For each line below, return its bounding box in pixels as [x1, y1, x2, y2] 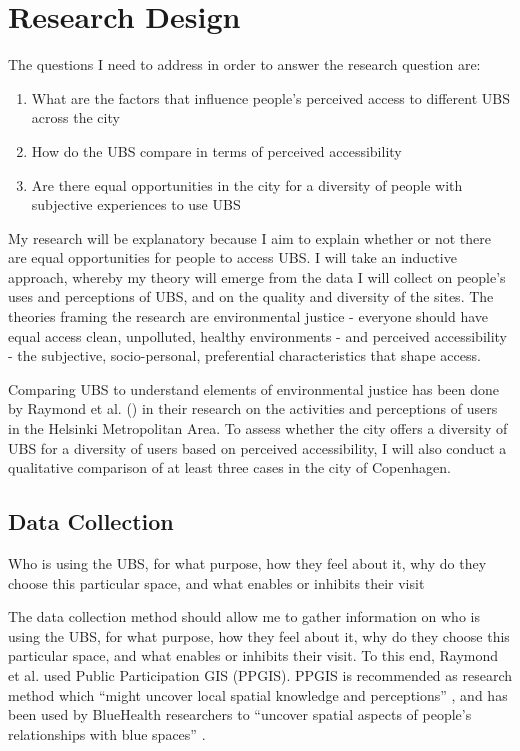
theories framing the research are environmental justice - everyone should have [8, 306, 489, 327]
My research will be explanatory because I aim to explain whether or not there [8, 227, 491, 248]
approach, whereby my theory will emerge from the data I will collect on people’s [8, 266, 506, 287]
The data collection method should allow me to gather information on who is [8, 606, 480, 627]
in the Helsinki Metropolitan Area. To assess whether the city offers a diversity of [8, 418, 508, 439]
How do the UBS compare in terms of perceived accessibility [31, 140, 402, 161]
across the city [31, 107, 120, 128]
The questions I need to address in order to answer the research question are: [8, 54, 481, 75]
